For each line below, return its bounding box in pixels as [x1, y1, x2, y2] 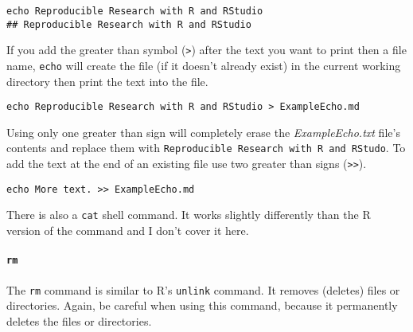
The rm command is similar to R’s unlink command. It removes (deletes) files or [6, 281, 400, 298]
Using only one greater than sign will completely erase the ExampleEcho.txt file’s [6, 123, 400, 140]
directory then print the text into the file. [6, 72, 208, 89]
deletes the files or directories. [6, 312, 152, 329]
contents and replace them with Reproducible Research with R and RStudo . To [6, 139, 406, 156]
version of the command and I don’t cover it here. [6, 222, 249, 239]
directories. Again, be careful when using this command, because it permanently [6, 297, 398, 314]
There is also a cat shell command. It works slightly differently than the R [6, 206, 371, 223]
